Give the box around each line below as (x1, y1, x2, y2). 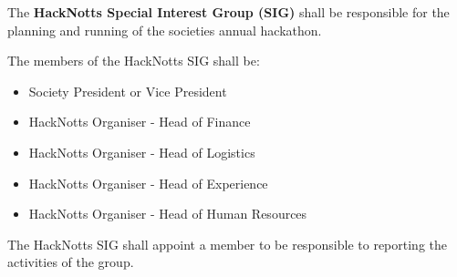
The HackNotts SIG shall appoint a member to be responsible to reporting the (7, 234, 448, 253)
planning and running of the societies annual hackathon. (7, 20, 322, 39)
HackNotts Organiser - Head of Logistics (28, 142, 255, 161)
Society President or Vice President (28, 81, 227, 100)
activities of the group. (7, 252, 134, 272)
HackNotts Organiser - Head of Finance (28, 112, 251, 131)
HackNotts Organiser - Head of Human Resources (28, 204, 307, 223)
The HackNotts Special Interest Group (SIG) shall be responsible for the (7, 3, 450, 21)
